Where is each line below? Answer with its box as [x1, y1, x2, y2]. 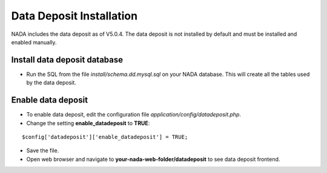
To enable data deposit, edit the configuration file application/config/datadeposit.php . [26, 111, 242, 118]
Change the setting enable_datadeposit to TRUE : [26, 119, 150, 127]
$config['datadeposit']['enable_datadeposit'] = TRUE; [22, 134, 188, 140]
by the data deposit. [26, 79, 77, 86]
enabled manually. [11, 38, 57, 46]
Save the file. [26, 147, 59, 154]
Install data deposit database [11, 55, 124, 65]
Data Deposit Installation [11, 9, 138, 22]
